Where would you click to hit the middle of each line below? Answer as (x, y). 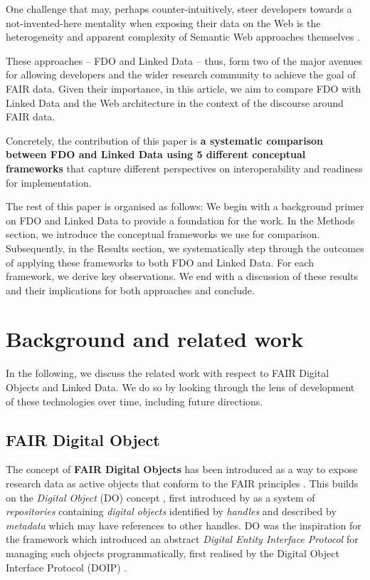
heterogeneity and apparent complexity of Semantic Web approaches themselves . (183, 37)
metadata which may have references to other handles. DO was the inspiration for (184, 525)
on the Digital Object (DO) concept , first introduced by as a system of (160, 497)
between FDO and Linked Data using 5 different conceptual (156, 154)
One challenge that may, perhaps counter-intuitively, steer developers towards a (179, 9)
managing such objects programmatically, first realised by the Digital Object (173, 553)
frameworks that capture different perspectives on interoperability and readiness (184, 168)
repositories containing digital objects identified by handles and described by (171, 511)
